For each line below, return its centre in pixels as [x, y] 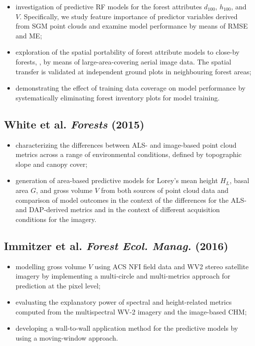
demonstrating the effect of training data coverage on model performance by [130, 88]
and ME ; [29, 35]
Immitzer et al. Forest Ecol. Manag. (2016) [116, 245]
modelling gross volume [51, 266]
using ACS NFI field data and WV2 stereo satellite [172, 266]
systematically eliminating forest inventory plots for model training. [118, 97]
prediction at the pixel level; [58, 285]
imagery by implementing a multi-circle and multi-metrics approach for [123, 276]
